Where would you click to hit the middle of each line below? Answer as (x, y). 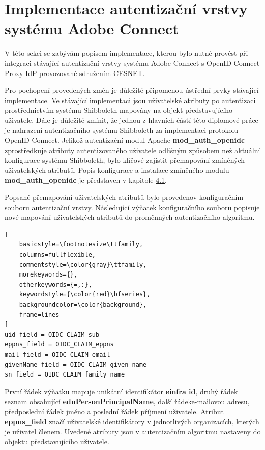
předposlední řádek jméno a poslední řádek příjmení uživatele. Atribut (114, 411)
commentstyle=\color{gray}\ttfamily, (83, 265)
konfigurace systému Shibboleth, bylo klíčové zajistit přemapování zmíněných (125, 160)
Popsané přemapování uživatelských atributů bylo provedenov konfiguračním (124, 197)
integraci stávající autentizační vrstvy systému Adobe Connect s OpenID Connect (132, 62)
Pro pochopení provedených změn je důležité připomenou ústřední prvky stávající (132, 90)
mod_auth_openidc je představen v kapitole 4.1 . (86, 180)
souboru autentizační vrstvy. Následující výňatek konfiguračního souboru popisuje (132, 207)
